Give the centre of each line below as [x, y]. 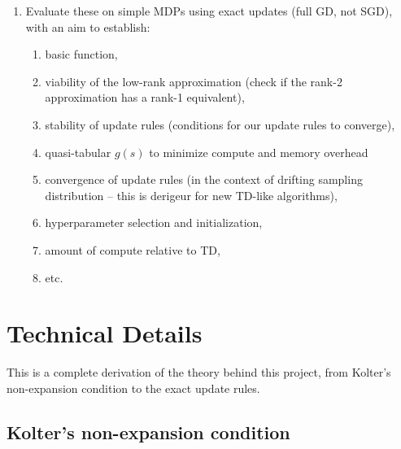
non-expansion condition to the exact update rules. [133, 388]
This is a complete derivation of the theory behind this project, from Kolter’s [199, 372]
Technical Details [105, 333]
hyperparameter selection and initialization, [154, 222]
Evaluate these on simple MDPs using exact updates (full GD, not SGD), [209, 11]
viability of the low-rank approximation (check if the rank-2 [194, 81]
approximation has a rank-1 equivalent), [145, 97]
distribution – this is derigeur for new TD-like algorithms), [191, 195]
